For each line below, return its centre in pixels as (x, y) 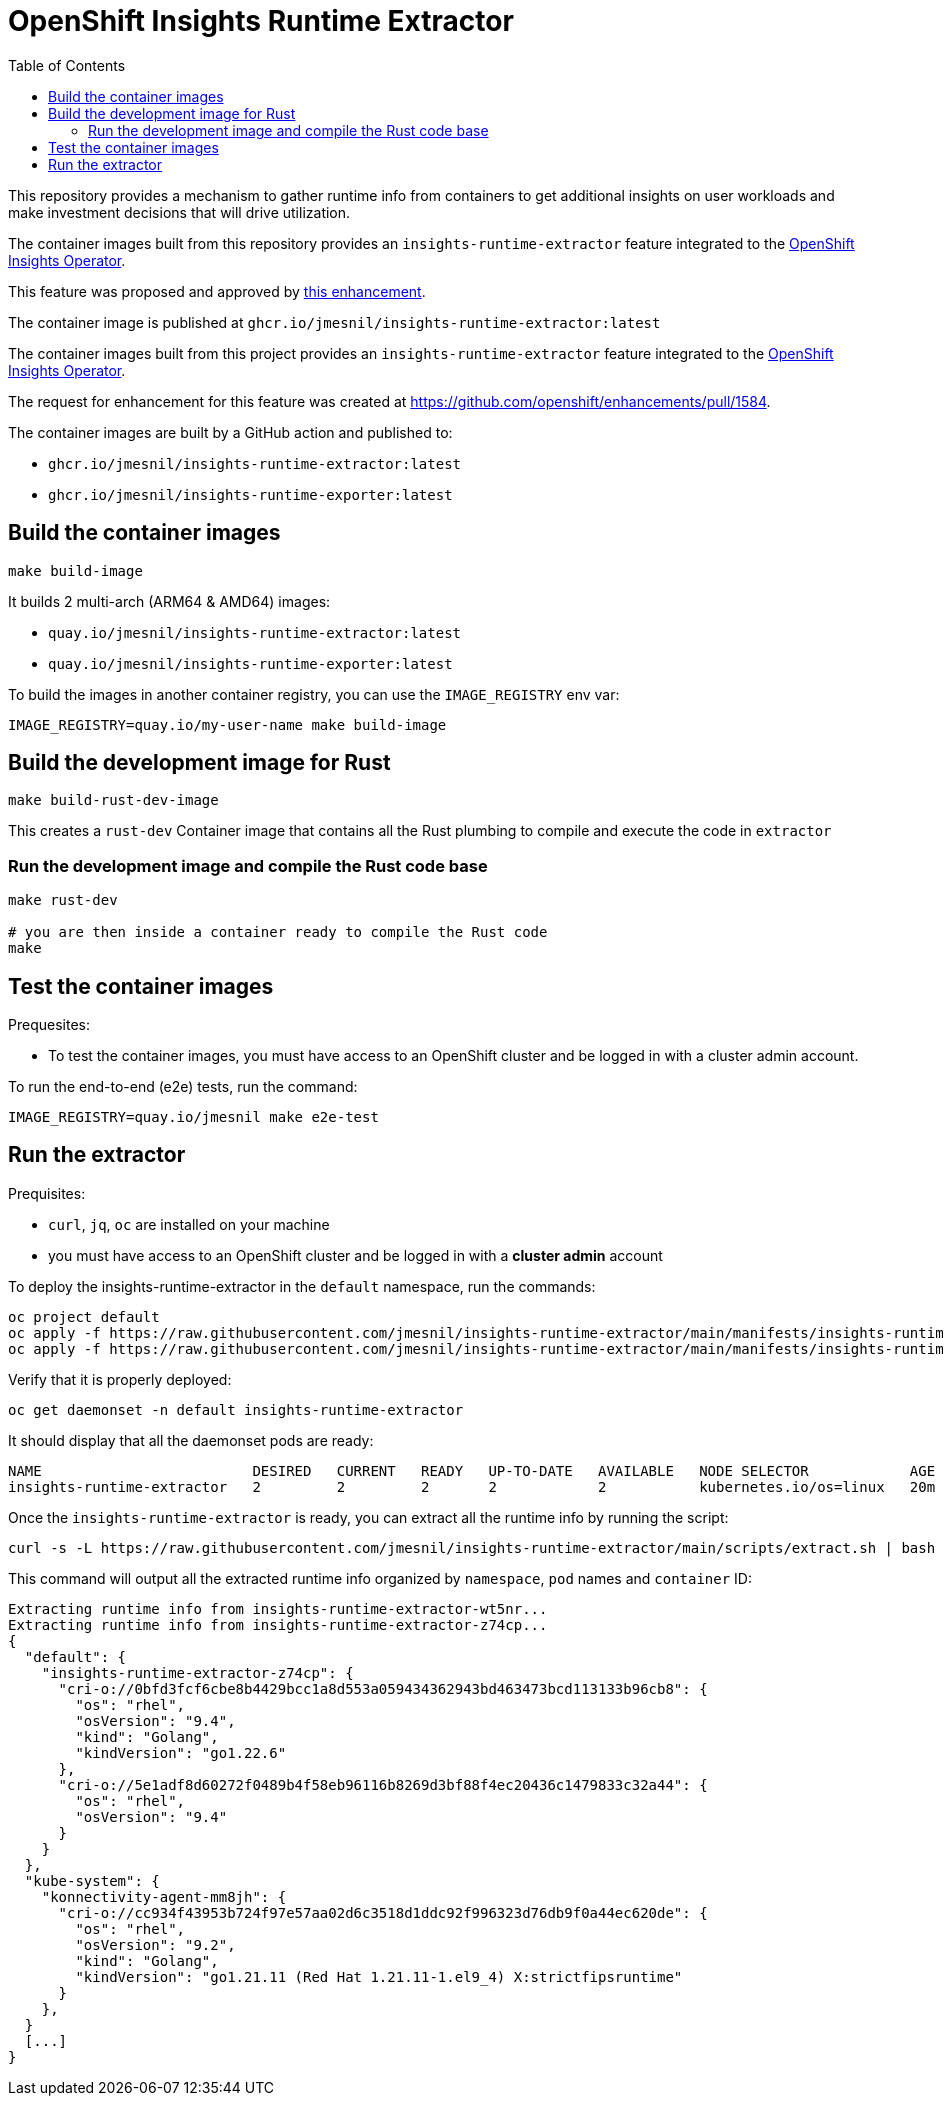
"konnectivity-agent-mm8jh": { (164, 1896)
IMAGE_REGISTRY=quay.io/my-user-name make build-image (227, 724)
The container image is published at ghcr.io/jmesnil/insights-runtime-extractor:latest (334, 322)
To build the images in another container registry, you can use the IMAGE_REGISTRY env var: (314, 694)
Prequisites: (47, 1193)
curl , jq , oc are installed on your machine (189, 1224)
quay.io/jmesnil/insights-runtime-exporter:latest (250, 663)
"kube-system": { (92, 1880)
